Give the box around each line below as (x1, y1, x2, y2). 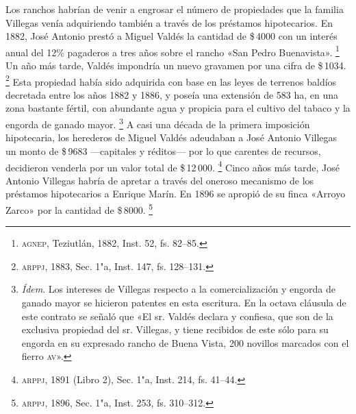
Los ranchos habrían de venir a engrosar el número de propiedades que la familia (5, 2, 344, 16)
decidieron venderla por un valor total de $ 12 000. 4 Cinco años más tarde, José (5, 158, 340, 174)
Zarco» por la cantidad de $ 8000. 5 (5, 200, 153, 217)
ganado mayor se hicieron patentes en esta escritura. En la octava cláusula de (21, 295, 346, 309)
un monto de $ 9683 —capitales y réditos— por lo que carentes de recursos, (5, 143, 321, 158)
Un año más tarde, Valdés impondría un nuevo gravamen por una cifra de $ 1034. (5, 58, 346, 73)
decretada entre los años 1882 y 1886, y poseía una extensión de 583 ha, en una (5, 87, 339, 101)
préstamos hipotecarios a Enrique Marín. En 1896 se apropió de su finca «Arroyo (5, 186, 346, 201)
